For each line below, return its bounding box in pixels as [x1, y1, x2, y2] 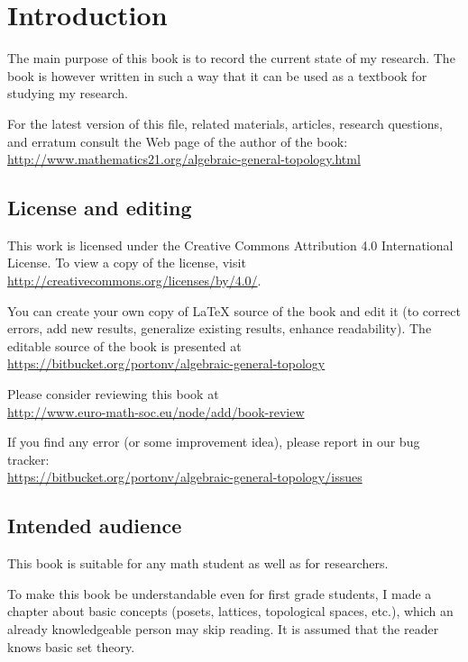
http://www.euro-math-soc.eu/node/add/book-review [7, 402, 305, 421]
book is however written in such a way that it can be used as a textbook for [7, 66, 427, 85]
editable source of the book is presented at [7, 336, 242, 355]
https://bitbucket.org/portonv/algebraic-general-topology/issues [7, 467, 362, 486]
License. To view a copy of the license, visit [7, 253, 246, 272]
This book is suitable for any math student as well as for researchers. [7, 554, 389, 573]
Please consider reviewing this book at [7, 385, 219, 404]
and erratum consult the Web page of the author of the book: [7, 131, 348, 150]
